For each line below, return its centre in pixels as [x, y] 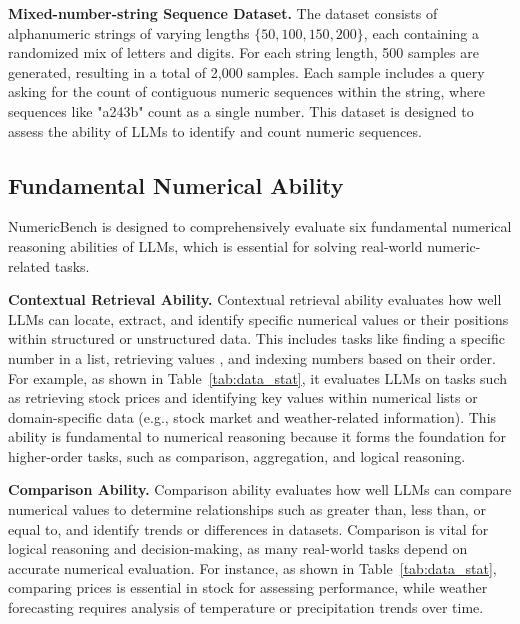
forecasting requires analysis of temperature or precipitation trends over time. [246, 607]
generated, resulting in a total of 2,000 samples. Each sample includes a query [246, 71]
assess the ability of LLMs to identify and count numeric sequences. [215, 130]
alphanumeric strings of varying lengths [129, 32]
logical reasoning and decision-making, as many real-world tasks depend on [238, 548]
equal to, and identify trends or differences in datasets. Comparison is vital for [248, 528]
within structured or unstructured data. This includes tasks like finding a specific [256, 338]
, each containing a [421, 32]
